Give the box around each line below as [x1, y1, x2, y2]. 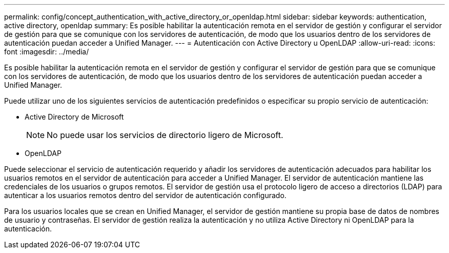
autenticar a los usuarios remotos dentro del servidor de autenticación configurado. [4, 191, 287, 200]
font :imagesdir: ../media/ [4, 47, 89, 56]
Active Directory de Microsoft [25, 112, 124, 121]
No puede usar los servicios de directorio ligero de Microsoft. [47, 130, 283, 140]
